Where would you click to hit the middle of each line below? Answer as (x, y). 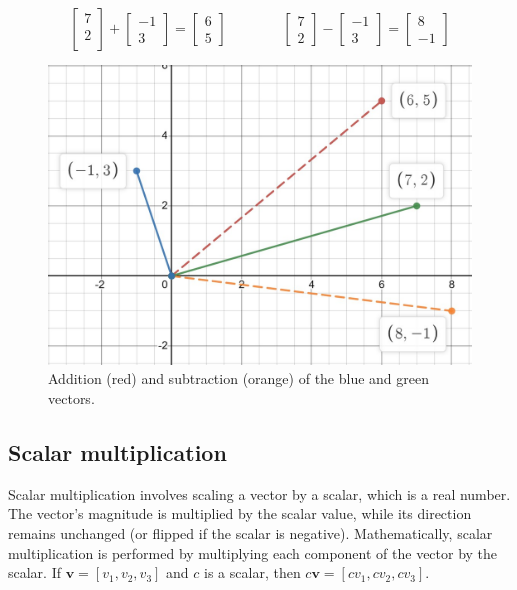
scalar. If (35, 572)
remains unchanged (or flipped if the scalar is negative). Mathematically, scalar (250, 532)
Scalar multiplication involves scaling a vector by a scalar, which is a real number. (259, 493)
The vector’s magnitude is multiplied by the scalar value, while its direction (240, 513)
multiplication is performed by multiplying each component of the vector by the (253, 552)
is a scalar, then (252, 572)
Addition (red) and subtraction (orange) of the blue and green (239, 378)
